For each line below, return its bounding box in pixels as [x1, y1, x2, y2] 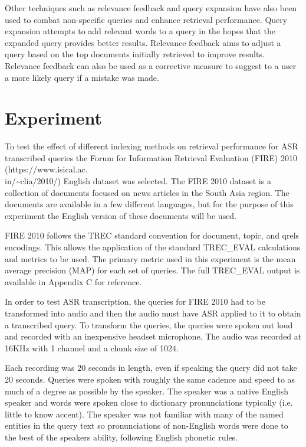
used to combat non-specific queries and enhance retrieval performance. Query [5, 13, 288, 25]
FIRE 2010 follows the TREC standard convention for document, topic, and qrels [5, 229, 300, 242]
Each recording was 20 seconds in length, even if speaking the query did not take [5, 361, 297, 374]
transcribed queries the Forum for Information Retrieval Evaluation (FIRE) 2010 [5, 151, 297, 164]
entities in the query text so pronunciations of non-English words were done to [5, 419, 288, 432]
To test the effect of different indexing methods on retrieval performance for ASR [5, 140, 298, 152]
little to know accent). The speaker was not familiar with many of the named [5, 407, 284, 420]
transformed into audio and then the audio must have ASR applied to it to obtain [5, 307, 301, 319]
